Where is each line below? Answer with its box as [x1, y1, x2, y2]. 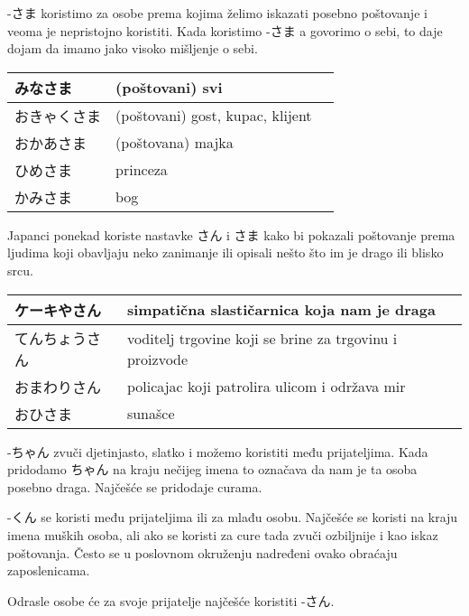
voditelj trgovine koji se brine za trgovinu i [126, 327, 398, 349]
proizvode [126, 348, 189, 369]
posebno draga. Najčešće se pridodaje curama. [7, 477, 262, 496]
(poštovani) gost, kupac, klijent [115, 105, 312, 126]
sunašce [126, 403, 175, 425]
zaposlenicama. [7, 561, 90, 580]
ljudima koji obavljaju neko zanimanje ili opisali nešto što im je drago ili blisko [7, 243, 444, 262]
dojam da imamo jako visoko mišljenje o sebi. [7, 39, 258, 58]
